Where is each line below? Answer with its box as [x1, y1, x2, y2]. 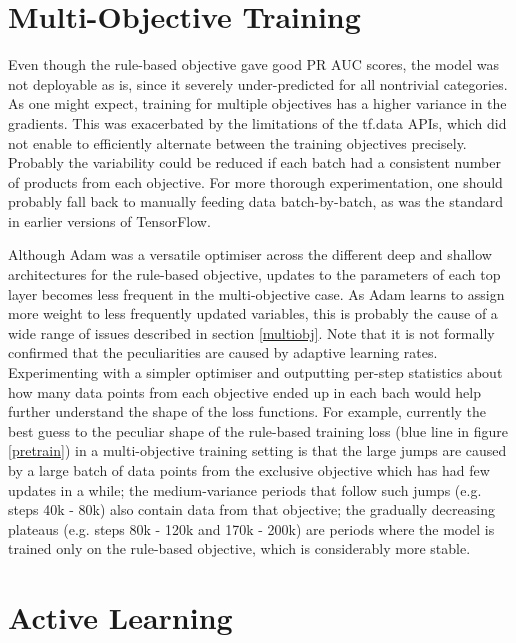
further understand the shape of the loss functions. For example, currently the [8, 401, 487, 422]
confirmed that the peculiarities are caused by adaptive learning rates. [8, 342, 438, 363]
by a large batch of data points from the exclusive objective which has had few [8, 460, 490, 480]
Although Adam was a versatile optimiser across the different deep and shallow [8, 244, 492, 265]
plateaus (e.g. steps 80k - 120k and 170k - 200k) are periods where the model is [8, 518, 495, 539]
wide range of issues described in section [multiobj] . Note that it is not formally [8, 322, 495, 343]
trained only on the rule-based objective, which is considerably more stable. [8, 538, 471, 559]
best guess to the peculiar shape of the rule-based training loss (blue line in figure [8, 420, 509, 441]
